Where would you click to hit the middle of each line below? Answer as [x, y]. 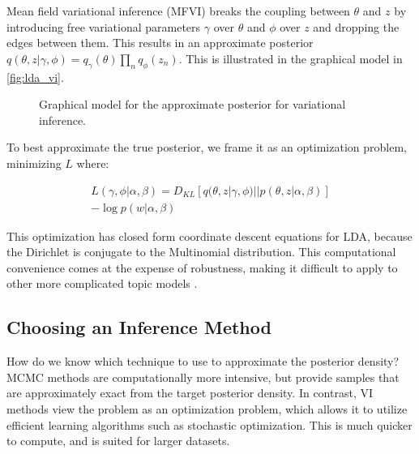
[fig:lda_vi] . [35, 77]
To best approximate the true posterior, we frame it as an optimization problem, [207, 147]
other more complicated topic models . [102, 283]
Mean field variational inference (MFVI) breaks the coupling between [178, 11]
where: [93, 163]
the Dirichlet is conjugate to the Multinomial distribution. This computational [201, 252]
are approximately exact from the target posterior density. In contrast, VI [190, 393]
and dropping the [356, 26]
